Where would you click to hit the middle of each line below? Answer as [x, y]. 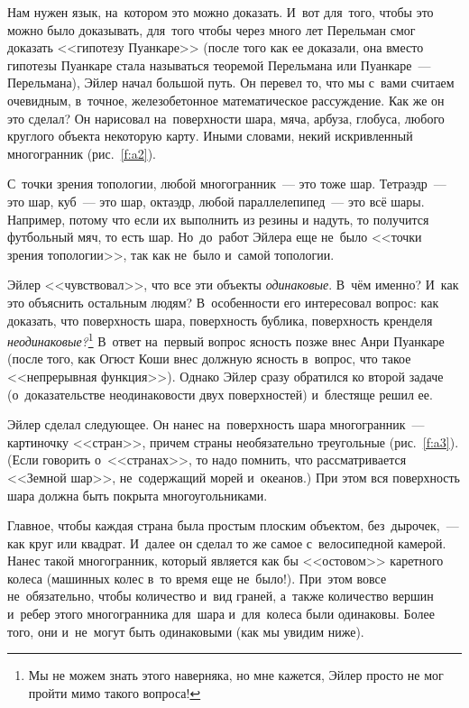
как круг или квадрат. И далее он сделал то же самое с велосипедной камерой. [227, 542]
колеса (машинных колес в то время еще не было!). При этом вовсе [197, 578]
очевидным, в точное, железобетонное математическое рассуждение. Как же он [226, 100]
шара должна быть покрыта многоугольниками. [138, 495]
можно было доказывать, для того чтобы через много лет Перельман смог [212, 29]
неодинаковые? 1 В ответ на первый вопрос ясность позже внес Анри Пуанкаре [226, 340]
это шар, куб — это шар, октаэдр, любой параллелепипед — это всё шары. [216, 201]
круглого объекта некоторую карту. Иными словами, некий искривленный [210, 136]
